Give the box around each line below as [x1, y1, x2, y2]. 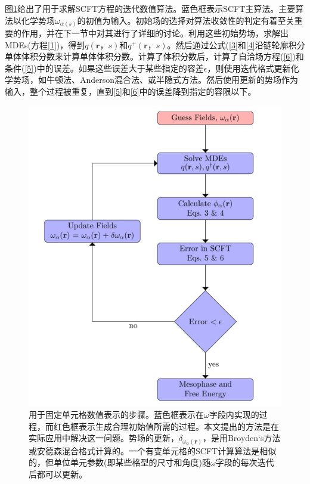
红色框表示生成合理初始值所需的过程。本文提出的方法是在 [53, 420, 279, 432]
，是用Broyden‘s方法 [202, 432, 281, 444]
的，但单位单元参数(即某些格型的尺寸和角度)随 [29, 456, 210, 469]
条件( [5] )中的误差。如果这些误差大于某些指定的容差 [5, 61, 204, 74]
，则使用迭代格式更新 [207, 61, 291, 74]
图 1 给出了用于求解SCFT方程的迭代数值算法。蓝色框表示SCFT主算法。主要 [5, 2, 296, 14]
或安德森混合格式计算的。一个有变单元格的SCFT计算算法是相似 [29, 444, 277, 457]
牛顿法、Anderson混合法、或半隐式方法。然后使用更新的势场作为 [46, 73, 299, 86]
